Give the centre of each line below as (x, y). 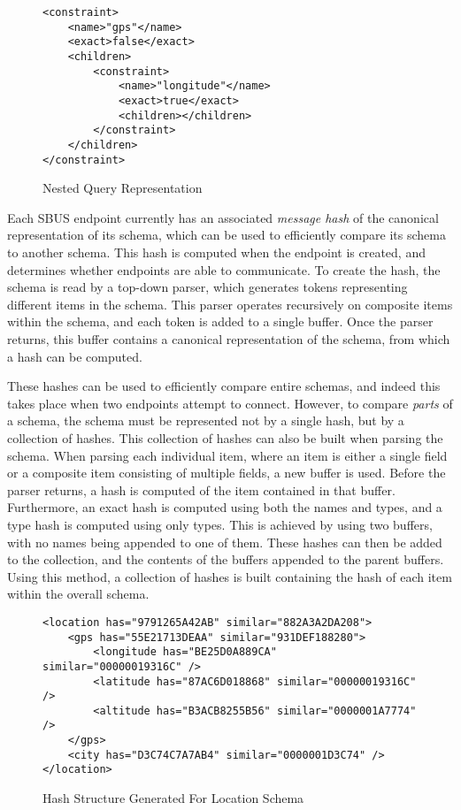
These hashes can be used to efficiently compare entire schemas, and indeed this (224, 386)
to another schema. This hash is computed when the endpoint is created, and (216, 252)
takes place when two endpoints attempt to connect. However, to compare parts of (230, 403)
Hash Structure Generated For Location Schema (173, 798)
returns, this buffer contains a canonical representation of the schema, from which (229, 338)
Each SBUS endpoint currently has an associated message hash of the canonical (223, 217)
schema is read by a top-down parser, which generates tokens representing (207, 287)
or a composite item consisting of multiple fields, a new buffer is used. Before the (227, 473)
